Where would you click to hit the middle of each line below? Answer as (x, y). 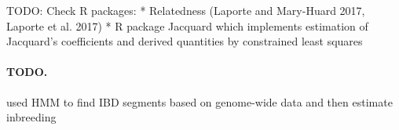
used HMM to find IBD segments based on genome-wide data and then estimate (199, 101)
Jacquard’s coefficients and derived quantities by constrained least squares (185, 41)
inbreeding (31, 117)
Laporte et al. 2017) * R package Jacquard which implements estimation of (187, 25)
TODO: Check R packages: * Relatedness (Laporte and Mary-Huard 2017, (186, 10)
